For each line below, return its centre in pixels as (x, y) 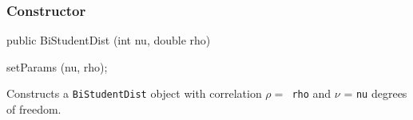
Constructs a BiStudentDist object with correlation (134, 93)
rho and (312, 93)
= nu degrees (375, 93)
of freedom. (34, 109)
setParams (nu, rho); (57, 66)
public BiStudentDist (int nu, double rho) (109, 40)
